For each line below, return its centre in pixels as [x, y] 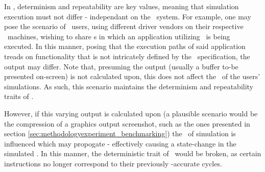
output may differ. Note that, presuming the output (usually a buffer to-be [121, 66]
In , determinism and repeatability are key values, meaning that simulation [122, 6]
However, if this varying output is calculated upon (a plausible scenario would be [131, 113]
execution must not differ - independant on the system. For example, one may [128, 16]
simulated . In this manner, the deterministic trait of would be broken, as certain [133, 153]
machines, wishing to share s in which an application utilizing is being [119, 36]
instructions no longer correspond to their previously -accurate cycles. [113, 163]
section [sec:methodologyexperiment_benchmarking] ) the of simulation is [120, 133]
